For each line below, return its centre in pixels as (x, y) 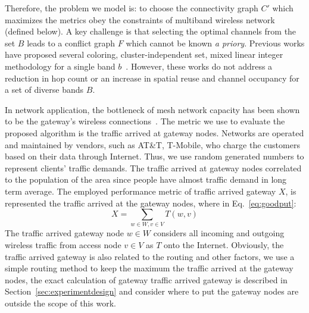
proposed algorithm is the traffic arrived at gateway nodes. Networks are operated (154, 132)
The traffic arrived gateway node (64, 233)
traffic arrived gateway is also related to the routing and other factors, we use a (150, 256)
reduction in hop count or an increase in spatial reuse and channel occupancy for (152, 78)
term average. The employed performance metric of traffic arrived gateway (141, 191)
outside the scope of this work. (60, 303)
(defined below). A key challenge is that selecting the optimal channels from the (151, 31)
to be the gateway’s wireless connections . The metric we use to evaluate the (145, 121)
